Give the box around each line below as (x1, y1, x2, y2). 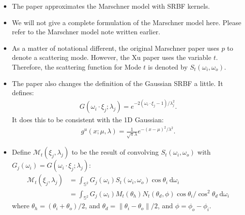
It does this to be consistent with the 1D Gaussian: (12, 115, 164, 125)
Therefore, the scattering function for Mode (12, 61, 141, 72)
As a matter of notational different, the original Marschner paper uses (12, 43, 219, 53)
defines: (12, 87, 34, 98)
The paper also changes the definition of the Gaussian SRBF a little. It (12, 78, 223, 88)
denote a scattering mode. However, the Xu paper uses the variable (12, 52, 212, 62)
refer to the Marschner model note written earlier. (12, 27, 160, 37)
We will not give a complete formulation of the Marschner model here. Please (12, 17, 242, 27)
